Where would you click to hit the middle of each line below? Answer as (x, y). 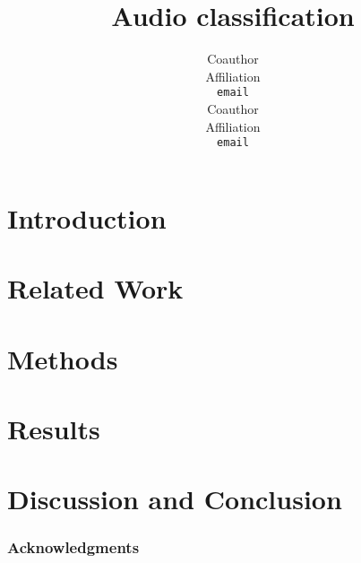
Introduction (87, 217)
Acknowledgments (73, 547)
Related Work (95, 288)
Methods (63, 358)
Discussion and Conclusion (175, 499)
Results (54, 428)
